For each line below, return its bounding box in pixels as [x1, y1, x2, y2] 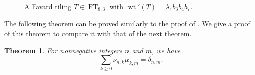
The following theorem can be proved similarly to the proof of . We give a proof [4, 18, 250, 29]
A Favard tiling [24, 1, 72, 11]
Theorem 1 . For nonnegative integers [4, 45, 123, 55]
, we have [152, 45, 181, 55]
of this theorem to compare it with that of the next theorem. [4, 28, 192, 39]
